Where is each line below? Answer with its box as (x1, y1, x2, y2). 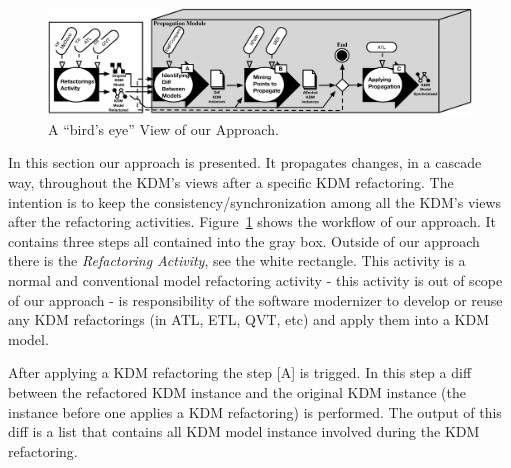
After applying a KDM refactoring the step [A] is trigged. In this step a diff (8, 362, 472, 383)
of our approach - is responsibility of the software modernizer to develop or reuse (8, 289, 503, 310)
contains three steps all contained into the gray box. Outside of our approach (8, 230, 480, 251)
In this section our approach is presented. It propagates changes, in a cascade (8, 152, 482, 173)
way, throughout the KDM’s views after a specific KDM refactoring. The (8, 172, 454, 193)
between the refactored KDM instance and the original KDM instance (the (8, 381, 466, 402)
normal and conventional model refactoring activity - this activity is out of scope (8, 269, 503, 290)
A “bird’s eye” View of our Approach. (48, 118, 279, 139)
